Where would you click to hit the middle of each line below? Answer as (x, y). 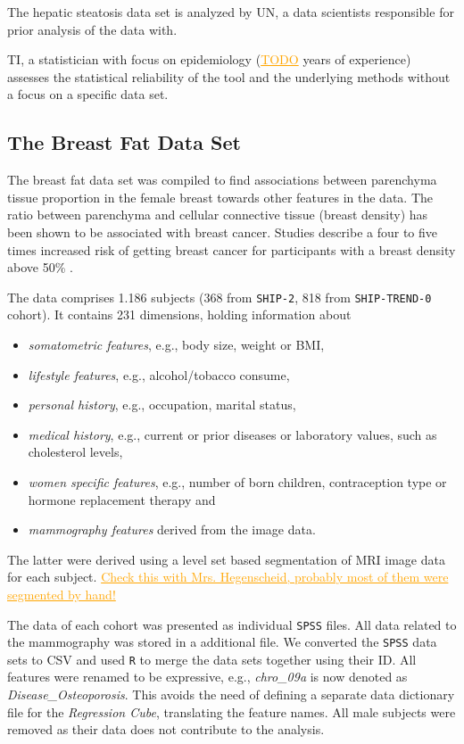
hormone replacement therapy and (122, 499)
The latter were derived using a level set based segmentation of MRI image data (226, 559)
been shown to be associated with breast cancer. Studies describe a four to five (223, 231)
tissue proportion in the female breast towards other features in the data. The (220, 197)
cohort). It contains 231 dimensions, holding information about (179, 314)
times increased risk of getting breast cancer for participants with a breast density (232, 249)
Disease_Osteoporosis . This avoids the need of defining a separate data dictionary (231, 694)
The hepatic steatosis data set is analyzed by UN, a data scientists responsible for (231, 12)
